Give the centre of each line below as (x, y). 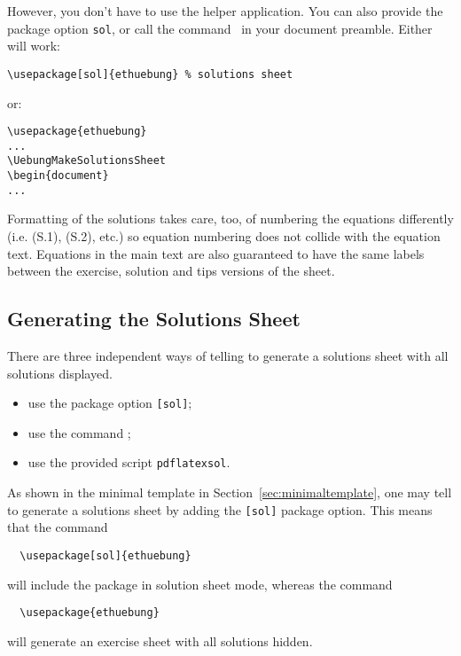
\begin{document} (58, 176)
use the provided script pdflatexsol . (129, 462)
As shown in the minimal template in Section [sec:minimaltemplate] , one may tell (230, 492)
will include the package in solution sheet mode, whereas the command (200, 584)
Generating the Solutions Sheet (154, 319)
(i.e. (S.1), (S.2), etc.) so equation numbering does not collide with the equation (224, 235)
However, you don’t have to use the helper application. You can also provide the (225, 11)
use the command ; (79, 432)
